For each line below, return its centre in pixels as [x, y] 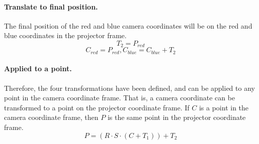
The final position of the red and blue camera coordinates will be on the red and [128, 25]
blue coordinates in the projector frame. [65, 35]
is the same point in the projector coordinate [177, 117]
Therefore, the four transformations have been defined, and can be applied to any [129, 88]
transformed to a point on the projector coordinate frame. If [97, 107]
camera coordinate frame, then [51, 117]
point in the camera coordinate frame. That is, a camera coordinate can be [120, 98]
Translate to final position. [51, 6]
